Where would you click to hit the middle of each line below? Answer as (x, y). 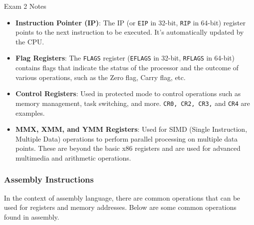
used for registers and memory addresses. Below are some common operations (120, 207)
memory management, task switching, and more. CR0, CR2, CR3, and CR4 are (133, 103)
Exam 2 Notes (25, 6)
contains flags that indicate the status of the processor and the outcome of (127, 68)
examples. (30, 112)
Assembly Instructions (49, 179)
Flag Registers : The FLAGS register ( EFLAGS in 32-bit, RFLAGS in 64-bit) (125, 58)
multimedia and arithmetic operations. (73, 157)
